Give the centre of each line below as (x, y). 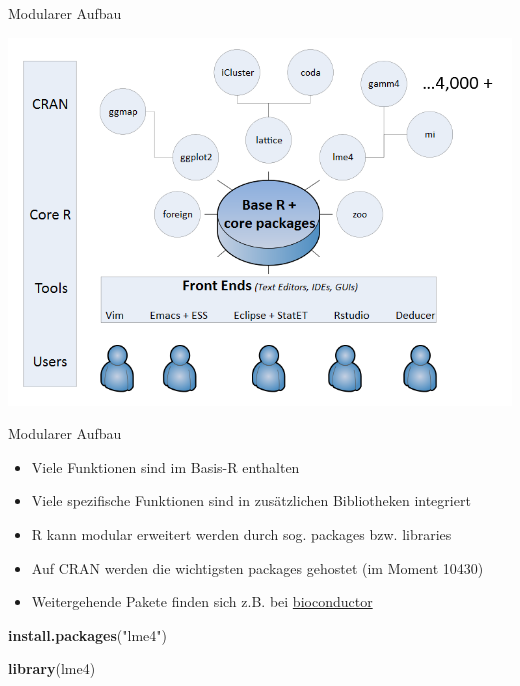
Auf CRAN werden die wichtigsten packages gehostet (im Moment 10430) (257, 567)
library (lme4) (52, 668)
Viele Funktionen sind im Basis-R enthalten (165, 466)
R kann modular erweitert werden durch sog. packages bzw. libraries (241, 534)
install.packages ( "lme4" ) (87, 634)
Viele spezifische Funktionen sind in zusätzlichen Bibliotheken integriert (251, 500)
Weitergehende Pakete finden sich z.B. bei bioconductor (202, 601)
